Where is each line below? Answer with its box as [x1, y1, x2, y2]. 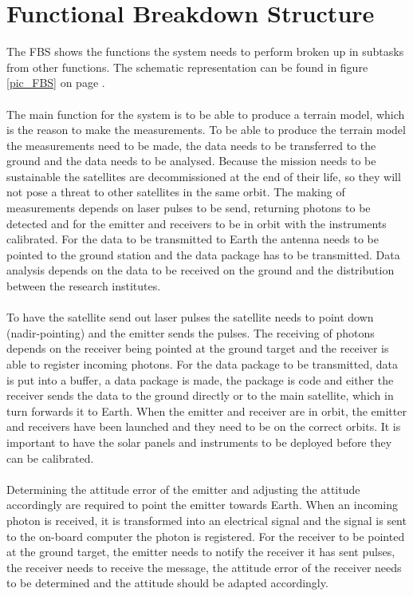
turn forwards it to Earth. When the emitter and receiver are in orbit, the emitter [6, 402, 407, 419]
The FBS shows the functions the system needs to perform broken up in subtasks [6, 43, 404, 60]
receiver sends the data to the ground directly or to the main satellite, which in [6, 387, 394, 404]
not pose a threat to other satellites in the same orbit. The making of [6, 184, 345, 200]
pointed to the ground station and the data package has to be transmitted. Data [6, 246, 400, 262]
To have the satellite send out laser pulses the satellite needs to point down [6, 309, 374, 326]
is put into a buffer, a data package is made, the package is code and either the [6, 371, 394, 388]
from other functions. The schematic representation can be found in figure [6, 58, 368, 75]
